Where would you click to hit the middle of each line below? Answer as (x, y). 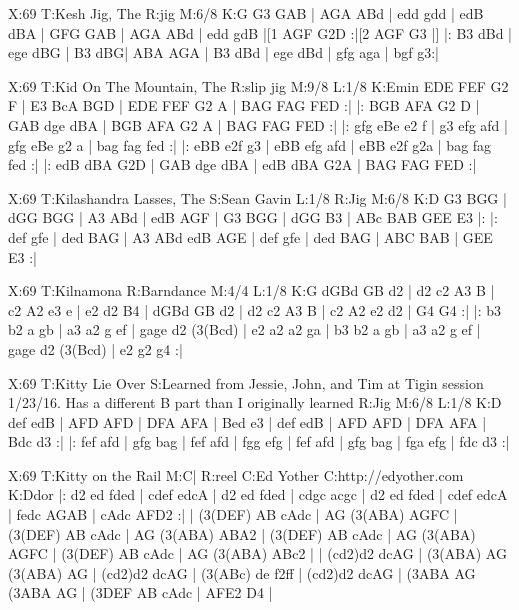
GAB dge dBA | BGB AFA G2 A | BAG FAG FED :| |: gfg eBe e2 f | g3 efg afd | (258, 124)
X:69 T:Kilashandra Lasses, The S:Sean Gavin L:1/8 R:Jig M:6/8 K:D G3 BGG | (257, 197)
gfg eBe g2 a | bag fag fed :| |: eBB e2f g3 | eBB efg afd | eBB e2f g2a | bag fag (250, 144)
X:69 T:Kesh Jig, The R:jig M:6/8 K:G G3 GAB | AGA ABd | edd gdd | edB (246, 13)
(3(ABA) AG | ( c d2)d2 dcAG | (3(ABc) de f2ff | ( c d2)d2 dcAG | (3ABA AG (242, 572)
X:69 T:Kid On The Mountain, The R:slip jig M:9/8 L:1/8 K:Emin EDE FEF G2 (258, 85)
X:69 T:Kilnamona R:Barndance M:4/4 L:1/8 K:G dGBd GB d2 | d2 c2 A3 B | (251, 290)
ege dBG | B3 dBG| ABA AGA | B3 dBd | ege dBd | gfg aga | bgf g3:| (223, 52)
